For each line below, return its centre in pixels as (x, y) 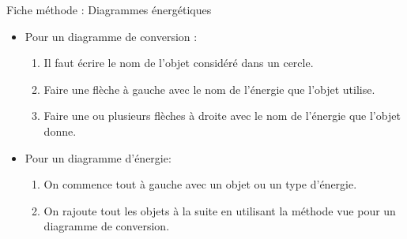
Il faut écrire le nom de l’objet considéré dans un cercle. (179, 63)
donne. (60, 131)
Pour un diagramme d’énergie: (98, 157)
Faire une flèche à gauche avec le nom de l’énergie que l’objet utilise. (209, 89)
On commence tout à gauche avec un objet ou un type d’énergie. (200, 184)
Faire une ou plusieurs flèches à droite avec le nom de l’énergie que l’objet (222, 116)
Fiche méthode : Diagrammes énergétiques (109, 9)
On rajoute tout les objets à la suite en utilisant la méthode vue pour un (220, 210)
